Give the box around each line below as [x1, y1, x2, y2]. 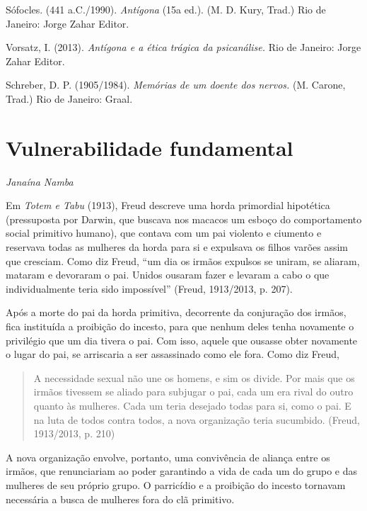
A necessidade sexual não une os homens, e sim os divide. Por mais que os [33, 370, 355, 385]
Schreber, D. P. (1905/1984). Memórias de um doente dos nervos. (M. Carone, [6, 77, 346, 92]
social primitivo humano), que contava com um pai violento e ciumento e [6, 225, 322, 240]
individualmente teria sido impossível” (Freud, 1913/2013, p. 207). [6, 281, 293, 296]
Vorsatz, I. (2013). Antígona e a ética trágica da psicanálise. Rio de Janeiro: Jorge [6, 40, 361, 55]
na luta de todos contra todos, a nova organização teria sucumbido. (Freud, [33, 412, 360, 427]
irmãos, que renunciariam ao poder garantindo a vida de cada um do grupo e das [6, 464, 358, 478]
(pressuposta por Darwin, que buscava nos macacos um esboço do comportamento [6, 211, 362, 226]
